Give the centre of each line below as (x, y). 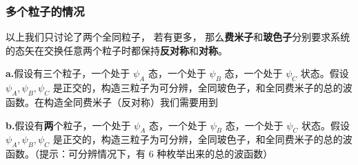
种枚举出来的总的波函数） (215, 154)
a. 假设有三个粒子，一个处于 (68, 73)
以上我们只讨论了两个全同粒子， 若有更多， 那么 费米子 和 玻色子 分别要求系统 (178, 37)
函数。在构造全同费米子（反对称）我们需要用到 (112, 102)
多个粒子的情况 (45, 11)
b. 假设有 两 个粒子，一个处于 (68, 125)
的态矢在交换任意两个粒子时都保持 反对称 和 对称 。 (117, 50)
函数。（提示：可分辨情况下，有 (76, 154)
